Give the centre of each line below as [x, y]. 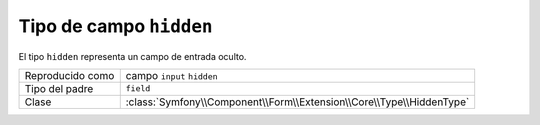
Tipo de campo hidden [115, 26]
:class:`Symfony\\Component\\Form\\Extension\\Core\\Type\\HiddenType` [297, 102]
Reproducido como [69, 75]
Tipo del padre [59, 88]
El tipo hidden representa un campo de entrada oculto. [132, 56]
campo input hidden [172, 75]
